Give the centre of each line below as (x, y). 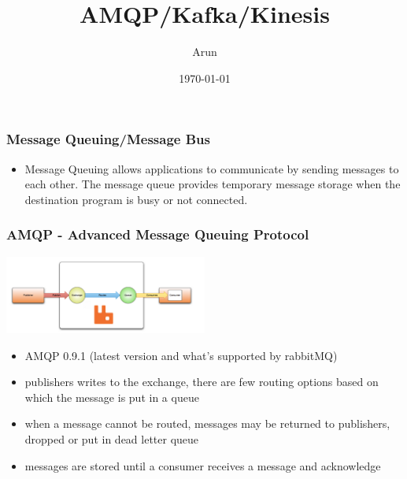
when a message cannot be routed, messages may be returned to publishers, (207, 423)
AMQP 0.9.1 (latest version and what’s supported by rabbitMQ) (181, 355)
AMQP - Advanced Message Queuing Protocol (158, 234)
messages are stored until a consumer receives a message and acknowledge (203, 465)
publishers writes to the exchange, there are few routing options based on (202, 382)
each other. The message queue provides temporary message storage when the (213, 184)
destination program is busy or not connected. (136, 199)
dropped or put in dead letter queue (112, 439)
